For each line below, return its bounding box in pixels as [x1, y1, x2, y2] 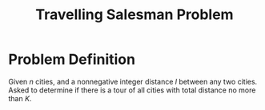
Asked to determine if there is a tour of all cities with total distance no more [8, 85, 256, 95]
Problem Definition [8, 50, 136, 69]
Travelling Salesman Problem [35, 6, 234, 24]
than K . [8, 93, 32, 103]
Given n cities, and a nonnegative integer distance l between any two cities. [8, 77, 258, 86]
